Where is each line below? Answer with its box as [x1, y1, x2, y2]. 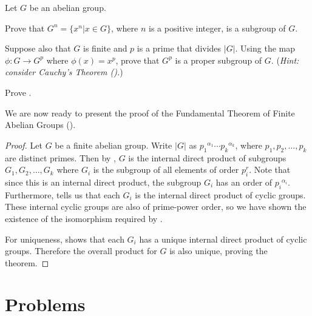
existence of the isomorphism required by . [5, 212, 163, 224]
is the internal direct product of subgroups [128, 151, 287, 164]
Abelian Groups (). [5, 118, 76, 131]
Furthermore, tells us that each [5, 188, 120, 201]
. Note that [249, 163, 291, 176]
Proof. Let [5, 138, 42, 151]
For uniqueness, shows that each [5, 232, 124, 245]
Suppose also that [5, 42, 71, 55]
